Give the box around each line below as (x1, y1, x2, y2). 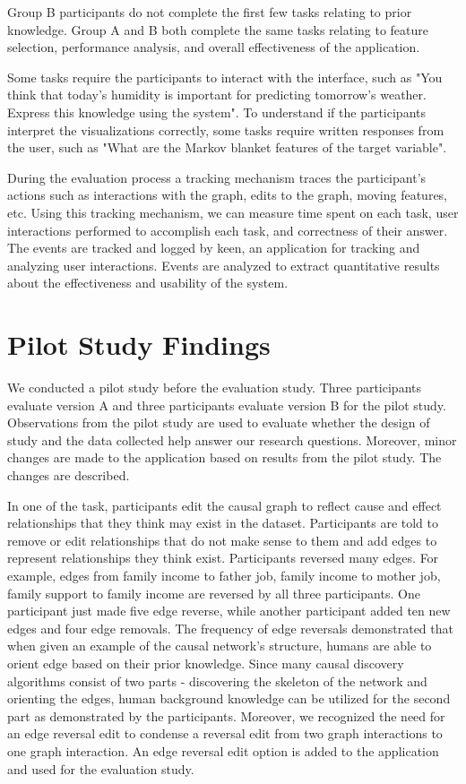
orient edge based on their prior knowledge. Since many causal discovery (7, 653, 404, 672)
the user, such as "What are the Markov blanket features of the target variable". (7, 138, 447, 157)
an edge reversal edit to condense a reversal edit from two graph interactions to (7, 724, 443, 743)
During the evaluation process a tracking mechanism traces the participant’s (7, 168, 427, 186)
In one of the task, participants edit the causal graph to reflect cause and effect (7, 495, 442, 514)
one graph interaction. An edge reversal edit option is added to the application (7, 741, 439, 760)
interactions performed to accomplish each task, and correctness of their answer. (7, 220, 448, 239)
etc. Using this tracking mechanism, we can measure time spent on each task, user (7, 202, 459, 221)
